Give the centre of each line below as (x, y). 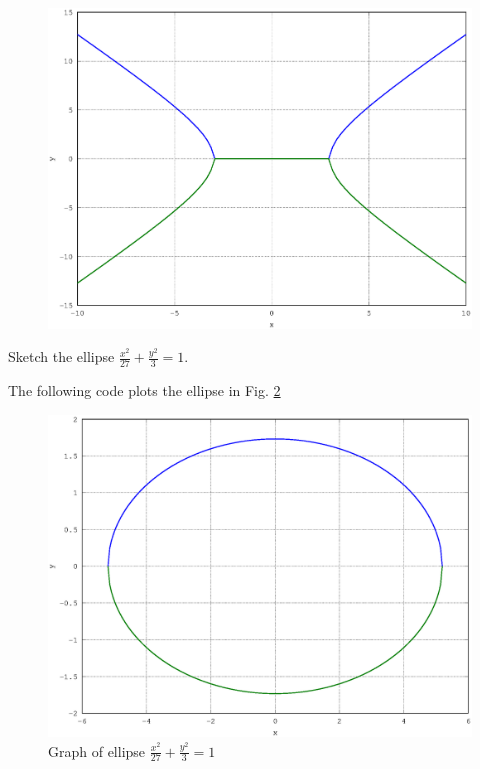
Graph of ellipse (97, 750)
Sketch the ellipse (61, 356)
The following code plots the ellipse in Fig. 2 (144, 390)
